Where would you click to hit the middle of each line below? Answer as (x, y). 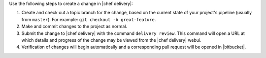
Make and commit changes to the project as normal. (74, 27)
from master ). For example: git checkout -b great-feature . (89, 19)
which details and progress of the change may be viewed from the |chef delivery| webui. (111, 40)
